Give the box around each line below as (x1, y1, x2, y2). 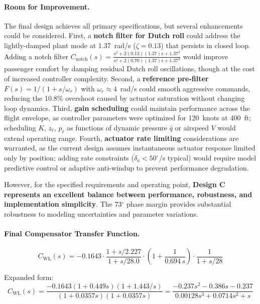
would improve (183, 51, 228, 61)
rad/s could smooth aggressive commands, (120, 83, 250, 93)
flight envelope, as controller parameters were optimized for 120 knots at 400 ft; (4, 112, 251, 123)
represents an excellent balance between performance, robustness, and (4, 189, 252, 199)
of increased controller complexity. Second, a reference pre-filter (4, 73, 209, 84)
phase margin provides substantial (126, 199, 231, 209)
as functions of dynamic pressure (67, 122, 168, 133)
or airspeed (175, 122, 209, 133)
